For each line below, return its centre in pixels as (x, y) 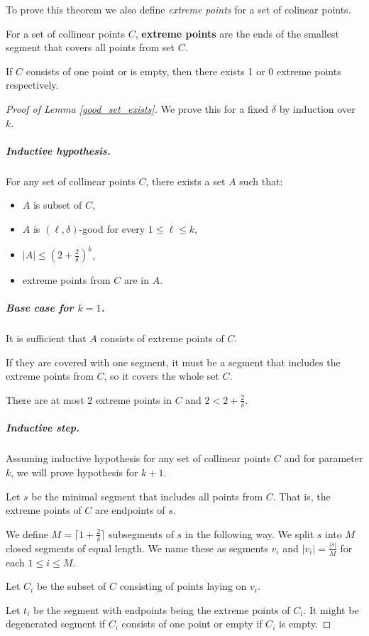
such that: (261, 181)
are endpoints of (130, 510)
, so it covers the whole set (161, 376)
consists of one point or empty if (192, 624)
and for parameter (324, 458)
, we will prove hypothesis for (75, 472)
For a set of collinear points (66, 33)
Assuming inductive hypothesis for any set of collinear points (138, 458)
